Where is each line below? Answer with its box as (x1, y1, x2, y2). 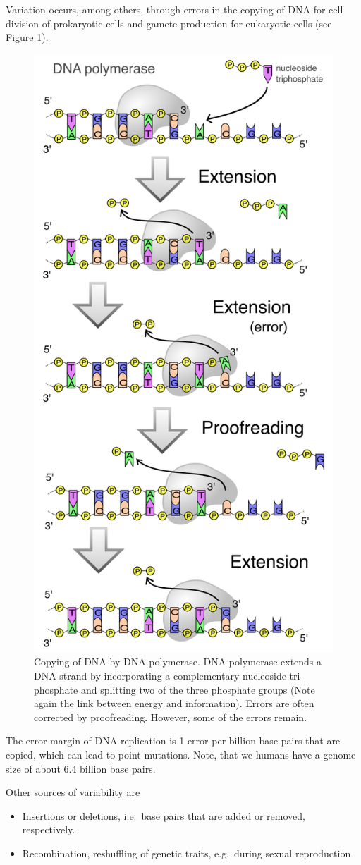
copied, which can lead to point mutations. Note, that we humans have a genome (6, 747, 356, 761)
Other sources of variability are (6, 785, 140, 799)
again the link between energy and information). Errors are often (34, 696, 314, 711)
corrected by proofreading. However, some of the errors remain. (34, 709, 307, 724)
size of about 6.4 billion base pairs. (6, 761, 156, 775)
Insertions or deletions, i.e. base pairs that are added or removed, (22, 808, 305, 823)
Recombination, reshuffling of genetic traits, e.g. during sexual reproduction (22, 845, 351, 860)
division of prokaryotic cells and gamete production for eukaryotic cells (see (6, 16, 332, 30)
